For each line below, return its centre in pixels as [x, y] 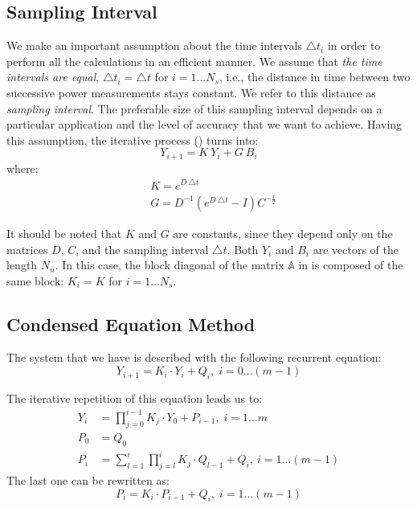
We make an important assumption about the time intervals [154, 45]
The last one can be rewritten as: [88, 479]
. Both [243, 249]
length [22, 265]
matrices [27, 249]
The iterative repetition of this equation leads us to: [135, 397]
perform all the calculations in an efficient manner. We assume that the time [194, 61]
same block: [35, 280]
